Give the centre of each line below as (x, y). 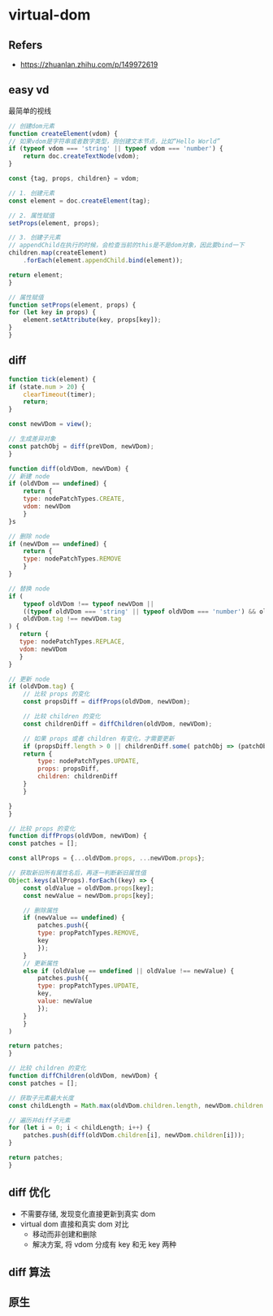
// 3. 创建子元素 (35, 237)
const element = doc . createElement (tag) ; (80, 201)
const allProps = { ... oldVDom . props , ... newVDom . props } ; (107, 858)
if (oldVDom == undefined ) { (58, 484)
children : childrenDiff (78, 777)
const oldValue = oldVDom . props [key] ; (89, 888)
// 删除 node (29, 536)
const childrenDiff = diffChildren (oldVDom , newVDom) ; (118, 724)
